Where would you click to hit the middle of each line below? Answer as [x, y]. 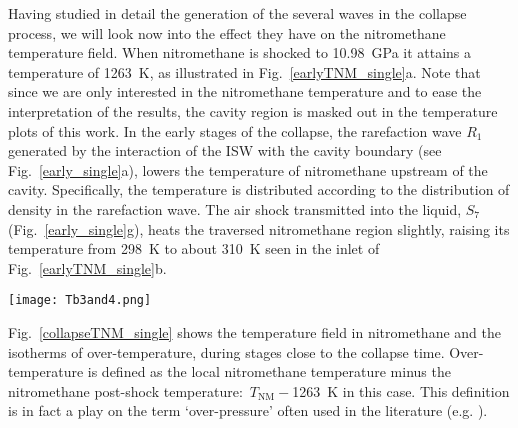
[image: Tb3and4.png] [80, 300]
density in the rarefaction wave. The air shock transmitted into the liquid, [235, 208]
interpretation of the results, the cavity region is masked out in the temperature [253, 110]
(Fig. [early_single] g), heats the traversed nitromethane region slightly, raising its [259, 228]
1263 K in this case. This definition [401, 390]
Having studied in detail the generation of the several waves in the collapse [237, 13]
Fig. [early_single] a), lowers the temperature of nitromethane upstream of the [248, 169]
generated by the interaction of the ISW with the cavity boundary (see [225, 150]
